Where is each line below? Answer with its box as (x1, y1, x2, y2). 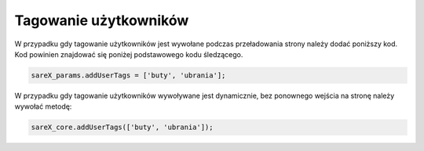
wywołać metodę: (14, 102, 72, 111)
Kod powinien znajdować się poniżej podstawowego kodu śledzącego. (14, 49, 243, 59)
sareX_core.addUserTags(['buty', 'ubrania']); (31, 123, 214, 132)
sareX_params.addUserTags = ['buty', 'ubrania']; (31, 70, 226, 80)
